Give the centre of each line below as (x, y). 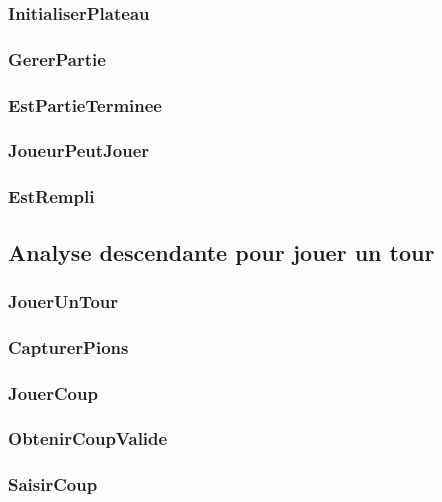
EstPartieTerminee (85, 104)
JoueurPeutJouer (79, 150)
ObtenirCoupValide (88, 438)
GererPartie (57, 58)
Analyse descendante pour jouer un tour (221, 251)
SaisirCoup (53, 484)
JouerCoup (53, 392)
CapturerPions (68, 346)
